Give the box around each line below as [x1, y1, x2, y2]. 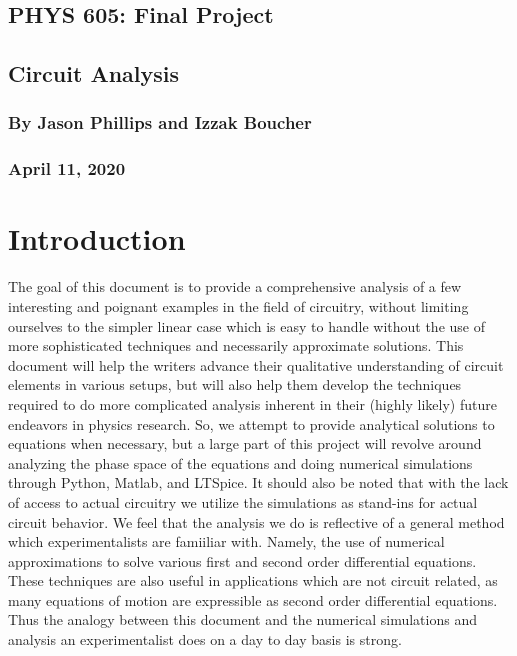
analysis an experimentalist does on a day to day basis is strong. [8, 629, 402, 650]
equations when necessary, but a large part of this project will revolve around [8, 433, 482, 454]
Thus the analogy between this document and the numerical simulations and [8, 609, 477, 630]
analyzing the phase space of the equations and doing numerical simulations [8, 452, 473, 473]
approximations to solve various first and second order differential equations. [8, 550, 477, 571]
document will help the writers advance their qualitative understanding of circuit [8, 354, 504, 375]
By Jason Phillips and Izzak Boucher [8, 110, 312, 135]
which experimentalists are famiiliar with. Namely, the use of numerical [8, 531, 445, 552]
